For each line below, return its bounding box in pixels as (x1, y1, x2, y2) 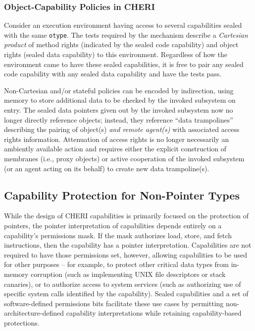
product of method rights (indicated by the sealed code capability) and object (4, 39, 239, 50)
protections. (4, 317, 40, 328)
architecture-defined (4, 308, 64, 318)
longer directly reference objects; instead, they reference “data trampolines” (4, 114, 233, 125)
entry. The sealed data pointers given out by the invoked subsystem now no (4, 105, 233, 115)
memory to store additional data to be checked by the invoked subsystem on (4, 95, 236, 105)
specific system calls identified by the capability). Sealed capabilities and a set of (4, 288, 249, 299)
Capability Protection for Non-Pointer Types (4, 187, 240, 202)
